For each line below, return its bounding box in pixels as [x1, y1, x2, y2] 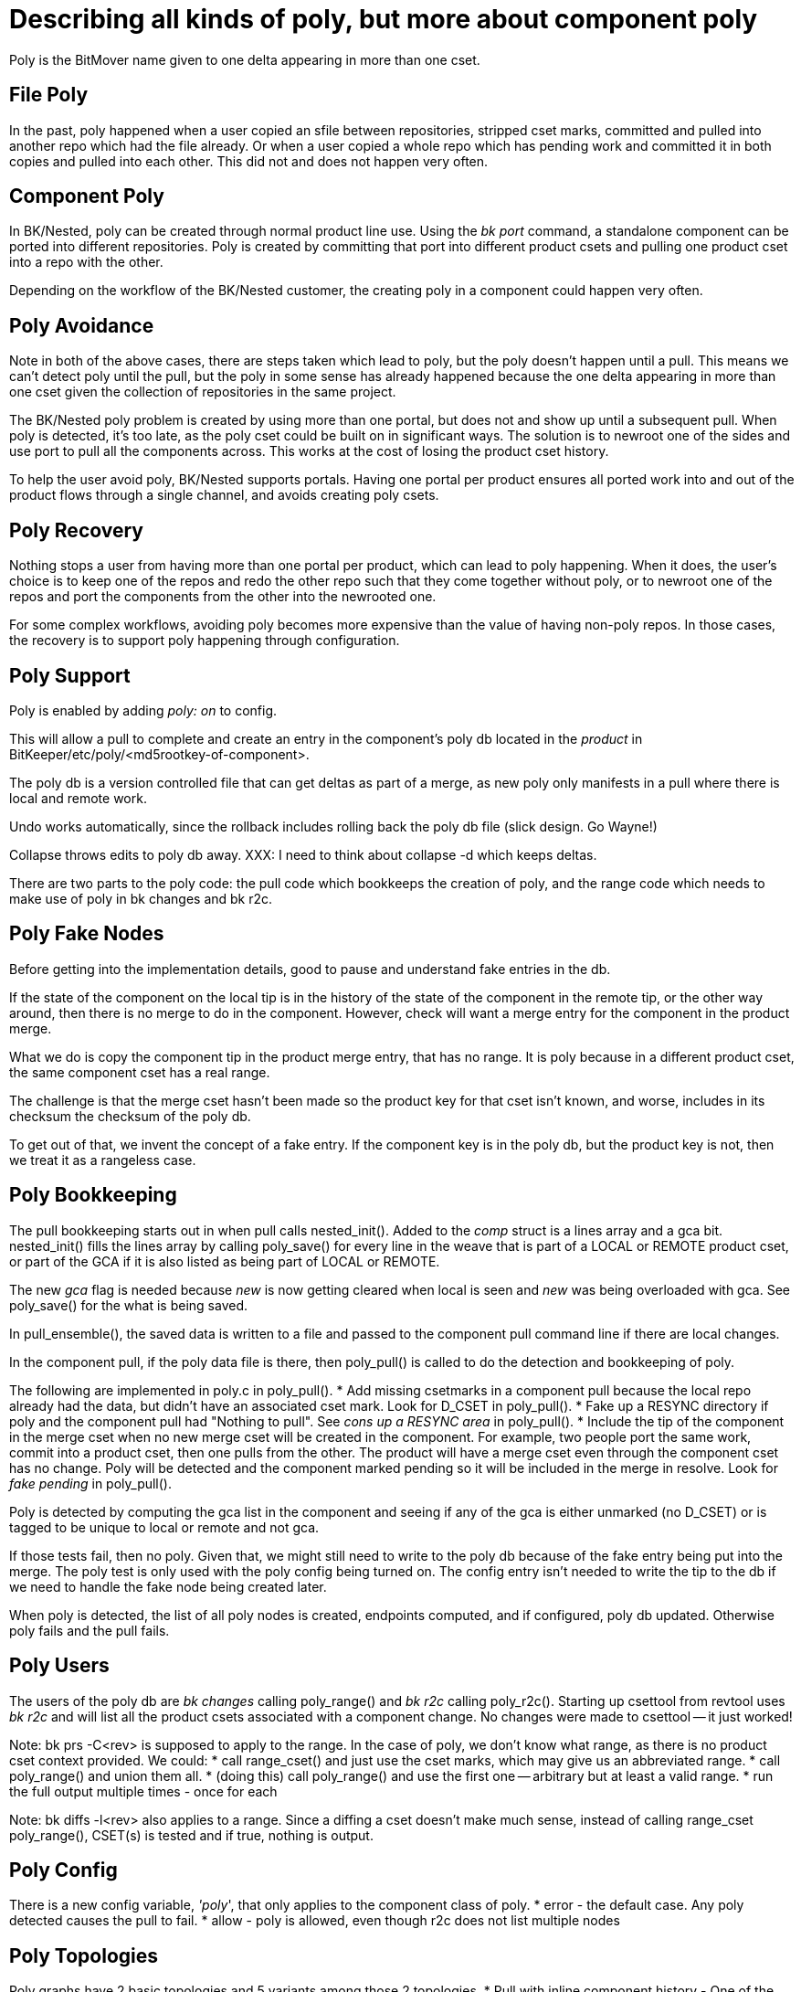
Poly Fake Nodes [9, 922, 164, 946]
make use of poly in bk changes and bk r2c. [9, 890, 273, 906]
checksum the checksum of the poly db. [9, 1107, 251, 1124]
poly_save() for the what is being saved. [9, 1297, 248, 1313]
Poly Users [9, 1654, 110, 1678]
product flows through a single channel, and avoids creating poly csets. [9, 487, 439, 503]
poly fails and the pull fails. [9, 1622, 170, 1638]
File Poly [9, 83, 89, 107]
